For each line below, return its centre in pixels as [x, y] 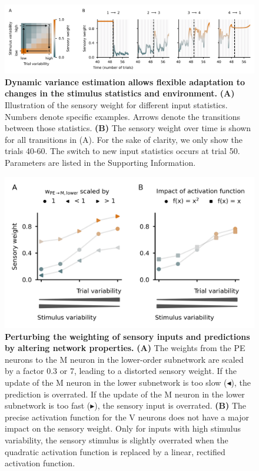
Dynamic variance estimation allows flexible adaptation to [125, 81]
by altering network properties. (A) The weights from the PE [125, 348]
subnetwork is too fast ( [48, 405]
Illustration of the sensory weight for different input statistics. [116, 104]
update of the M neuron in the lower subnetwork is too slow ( [116, 383]
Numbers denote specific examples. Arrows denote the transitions [122, 116]
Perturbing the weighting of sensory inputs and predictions [127, 336]
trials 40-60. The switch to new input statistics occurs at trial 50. [122, 151]
